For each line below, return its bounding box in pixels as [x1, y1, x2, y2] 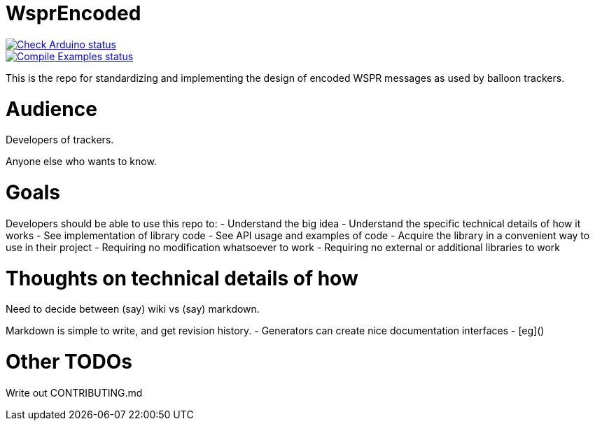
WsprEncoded [6, 1, 141, 25]
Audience [6, 97, 97, 121]
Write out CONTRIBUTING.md [6, 386, 143, 399]
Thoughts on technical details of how [6, 266, 358, 290]
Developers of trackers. [6, 134, 114, 146]
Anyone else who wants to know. [6, 155, 157, 168]
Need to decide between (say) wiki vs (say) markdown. [6, 303, 260, 315]
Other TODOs [6, 350, 132, 374]
